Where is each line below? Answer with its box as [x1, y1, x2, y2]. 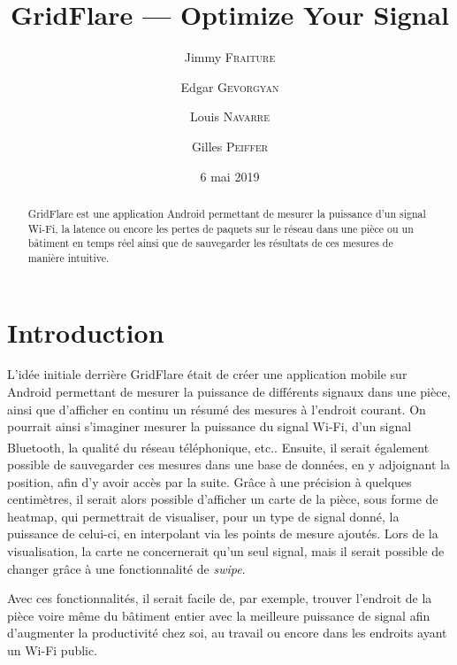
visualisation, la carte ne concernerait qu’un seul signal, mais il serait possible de [7, 542, 445, 561]
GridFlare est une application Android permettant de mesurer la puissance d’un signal [27, 205, 426, 220]
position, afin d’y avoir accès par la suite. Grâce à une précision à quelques [7, 472, 412, 491]
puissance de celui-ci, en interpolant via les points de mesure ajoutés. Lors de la [7, 524, 438, 543]
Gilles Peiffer [191, 136, 269, 155]
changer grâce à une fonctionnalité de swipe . [7, 559, 246, 577]
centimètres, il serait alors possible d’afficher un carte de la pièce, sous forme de [7, 490, 438, 508]
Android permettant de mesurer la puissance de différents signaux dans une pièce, [7, 383, 451, 401]
